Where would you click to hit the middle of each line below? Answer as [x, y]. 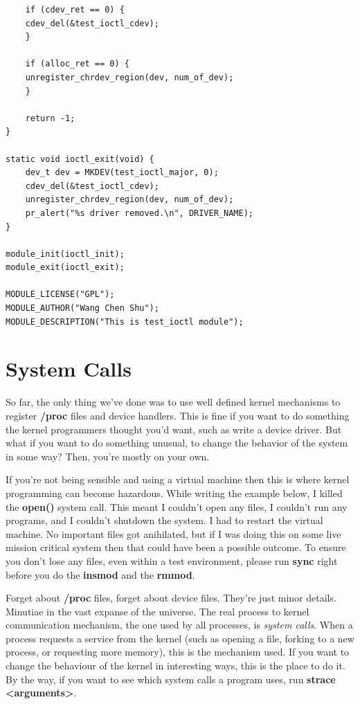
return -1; [50, 118]
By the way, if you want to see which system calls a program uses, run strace [171, 679]
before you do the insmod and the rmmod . [100, 574]
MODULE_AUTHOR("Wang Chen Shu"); [82, 308]
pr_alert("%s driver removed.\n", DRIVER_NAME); [139, 213]
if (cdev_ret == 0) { [75, 10]
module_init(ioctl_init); [65, 254]
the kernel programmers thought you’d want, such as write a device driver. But [174, 429]
